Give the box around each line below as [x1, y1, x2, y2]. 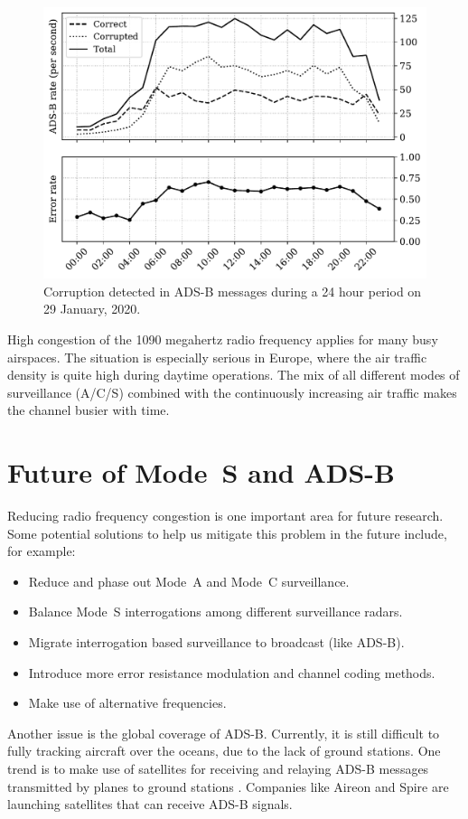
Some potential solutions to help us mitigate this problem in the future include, [7, 523, 447, 542]
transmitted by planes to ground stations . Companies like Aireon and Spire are [7, 777, 449, 795]
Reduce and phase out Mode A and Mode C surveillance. [28, 571, 350, 590]
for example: [7, 541, 76, 560]
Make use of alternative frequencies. [28, 693, 227, 712]
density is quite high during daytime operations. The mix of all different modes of [7, 365, 460, 384]
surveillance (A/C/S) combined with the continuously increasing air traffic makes [7, 382, 457, 401]
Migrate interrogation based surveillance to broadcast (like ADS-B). [28, 633, 405, 652]
